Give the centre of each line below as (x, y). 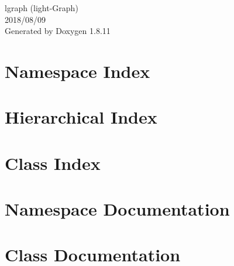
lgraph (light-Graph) (42, 8)
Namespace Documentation (117, 209)
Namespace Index (78, 71)
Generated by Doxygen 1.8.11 (58, 31)
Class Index (53, 163)
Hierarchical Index (81, 117)
